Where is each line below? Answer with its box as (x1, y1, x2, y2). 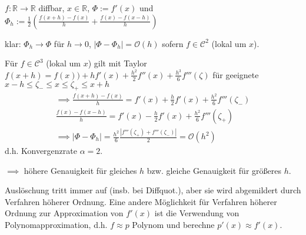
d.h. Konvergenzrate (5, 145, 77, 157)
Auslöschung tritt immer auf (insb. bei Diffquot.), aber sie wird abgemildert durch (5, 184, 301, 196)
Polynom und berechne (132, 219, 215, 230)
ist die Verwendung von (154, 207, 240, 219)
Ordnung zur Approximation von (5, 207, 124, 219)
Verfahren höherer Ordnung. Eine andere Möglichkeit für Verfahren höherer (5, 195, 277, 207)
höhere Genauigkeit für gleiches (24, 164, 137, 176)
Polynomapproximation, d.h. (5, 219, 108, 230)
